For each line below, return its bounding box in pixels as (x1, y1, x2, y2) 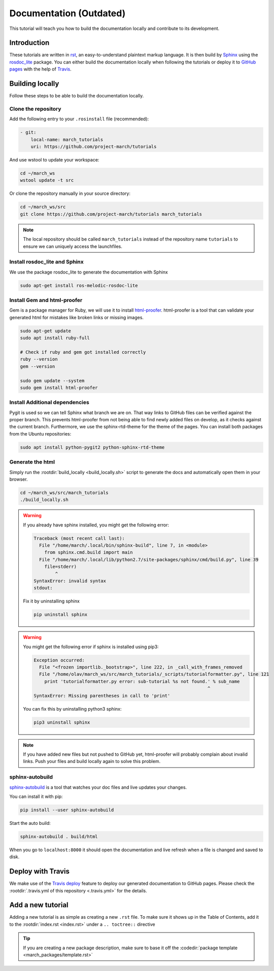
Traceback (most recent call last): (33, 535, 125, 541)
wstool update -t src (20, 178, 74, 183)
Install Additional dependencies (9, 399, 90, 406)
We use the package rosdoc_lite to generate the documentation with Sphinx (9, 269, 168, 275)
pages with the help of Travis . (9, 66, 72, 72)
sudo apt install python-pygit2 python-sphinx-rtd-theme (20, 444, 165, 450)
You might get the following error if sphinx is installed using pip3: (23, 644, 159, 650)
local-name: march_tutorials (30, 137, 104, 142)
